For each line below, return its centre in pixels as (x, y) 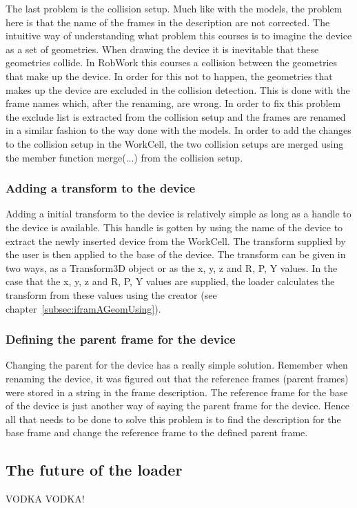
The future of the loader (94, 470)
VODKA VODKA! (45, 499)
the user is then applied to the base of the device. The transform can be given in (176, 254)
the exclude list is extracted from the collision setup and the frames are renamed (176, 116)
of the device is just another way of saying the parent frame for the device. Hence (177, 406)
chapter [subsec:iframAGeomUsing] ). (83, 308)
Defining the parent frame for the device (121, 339)
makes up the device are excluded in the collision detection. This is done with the (178, 89)
